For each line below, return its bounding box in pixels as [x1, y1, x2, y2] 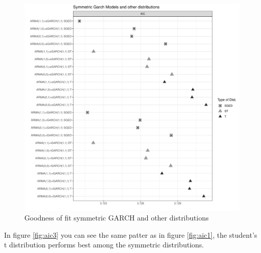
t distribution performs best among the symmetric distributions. [4, 239, 204, 250]
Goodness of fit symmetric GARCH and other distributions [24, 212, 209, 223]
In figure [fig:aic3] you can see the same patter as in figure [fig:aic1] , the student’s [4, 229, 257, 240]
